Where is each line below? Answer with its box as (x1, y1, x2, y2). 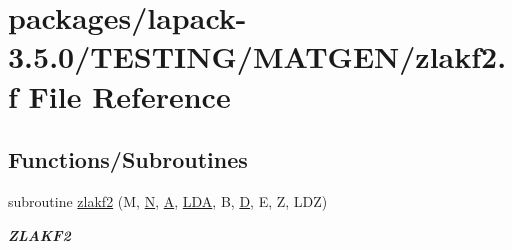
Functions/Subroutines (8, 144, 248, 175)
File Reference (28, 75, 231, 116)
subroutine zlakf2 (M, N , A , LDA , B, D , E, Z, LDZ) (8, 190, 328, 211)
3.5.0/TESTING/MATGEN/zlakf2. (8, 36, 507, 77)
